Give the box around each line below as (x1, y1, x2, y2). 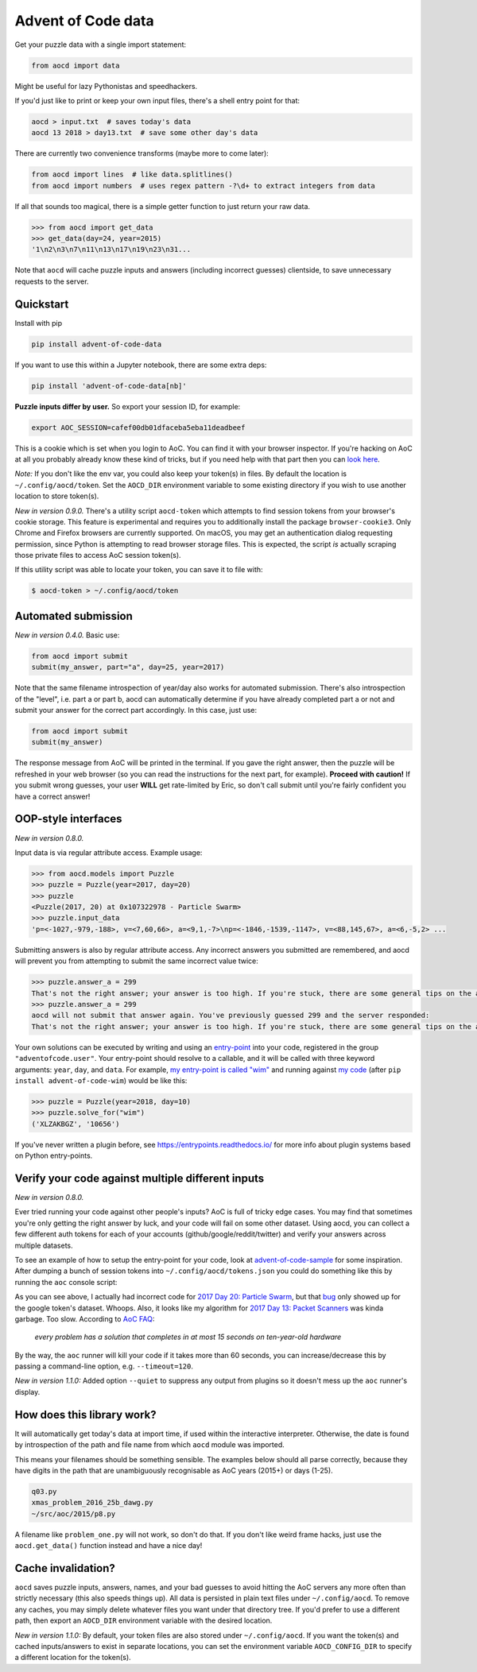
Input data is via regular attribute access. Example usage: (14, 847, 203, 857)
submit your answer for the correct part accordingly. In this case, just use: (14, 706, 258, 715)
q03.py (31, 1487, 57, 1496)
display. (14, 1387, 41, 1396)
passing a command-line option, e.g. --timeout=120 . (14, 1361, 194, 1371)
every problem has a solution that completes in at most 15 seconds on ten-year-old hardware (34, 1332, 342, 1342)
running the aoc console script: (14, 1277, 118, 1287)
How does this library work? (14, 1407, 157, 1422)
